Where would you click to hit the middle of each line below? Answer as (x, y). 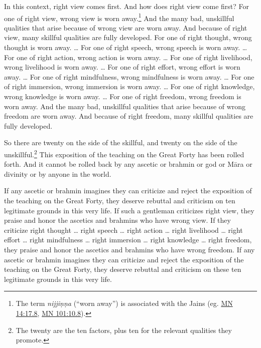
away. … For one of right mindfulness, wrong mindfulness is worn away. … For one (129, 76)
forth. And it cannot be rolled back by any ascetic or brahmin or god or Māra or (128, 164)
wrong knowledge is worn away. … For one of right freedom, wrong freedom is (123, 96)
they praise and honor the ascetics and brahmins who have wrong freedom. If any (129, 249)
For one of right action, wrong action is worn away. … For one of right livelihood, (128, 57)
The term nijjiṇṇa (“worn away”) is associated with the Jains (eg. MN (124, 303)
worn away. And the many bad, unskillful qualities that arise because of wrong (125, 106)
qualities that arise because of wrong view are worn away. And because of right (126, 27)
